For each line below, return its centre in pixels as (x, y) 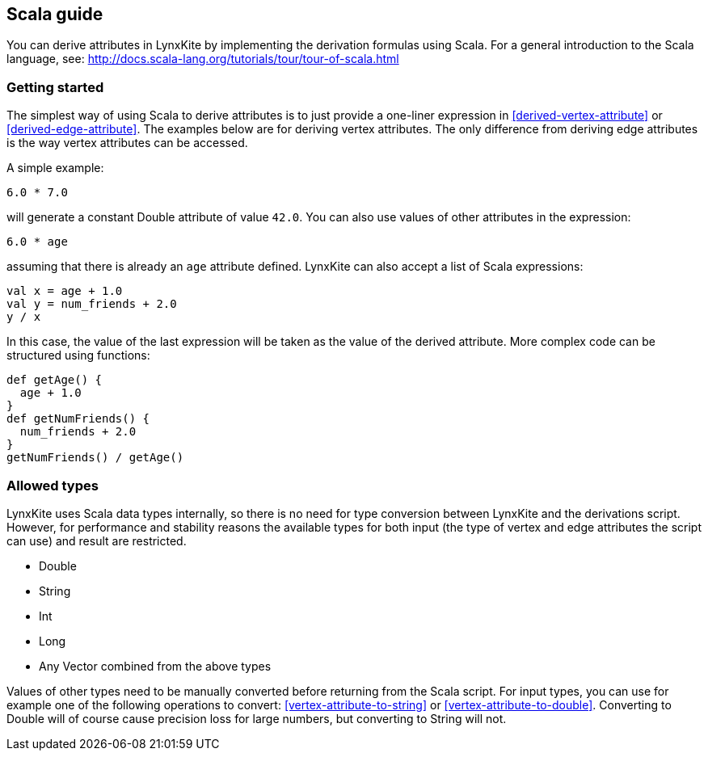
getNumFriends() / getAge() (95, 458)
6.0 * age (37, 242)
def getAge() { (55, 380)
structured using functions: (78, 355)
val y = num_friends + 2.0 (92, 304)
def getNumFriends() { (78, 419)
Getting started (55, 87)
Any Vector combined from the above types (155, 666)
